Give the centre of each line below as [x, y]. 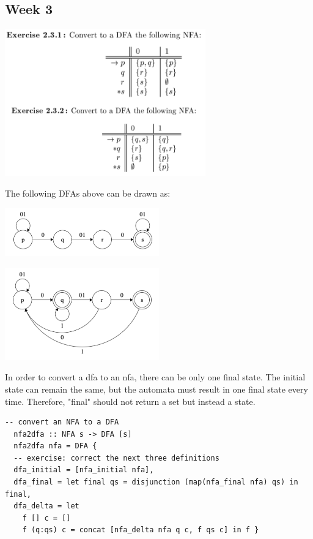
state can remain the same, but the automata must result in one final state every [156, 389]
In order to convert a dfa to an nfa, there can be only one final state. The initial [155, 377]
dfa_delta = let [46, 506]
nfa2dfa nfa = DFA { [55, 446]
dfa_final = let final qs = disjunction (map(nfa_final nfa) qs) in [156, 482]
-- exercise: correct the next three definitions [116, 458]
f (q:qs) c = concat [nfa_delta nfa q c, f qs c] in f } [141, 530]
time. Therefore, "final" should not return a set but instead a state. [130, 401]
